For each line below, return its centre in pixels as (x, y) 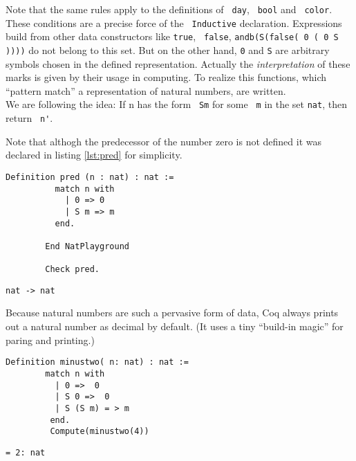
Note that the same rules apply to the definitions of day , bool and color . (169, 9)
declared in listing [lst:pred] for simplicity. (94, 155)
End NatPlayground (87, 246)
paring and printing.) (50, 340)
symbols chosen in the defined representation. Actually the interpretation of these (178, 63)
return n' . (29, 118)
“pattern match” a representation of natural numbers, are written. (146, 90)
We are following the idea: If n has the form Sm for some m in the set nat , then (176, 104)
